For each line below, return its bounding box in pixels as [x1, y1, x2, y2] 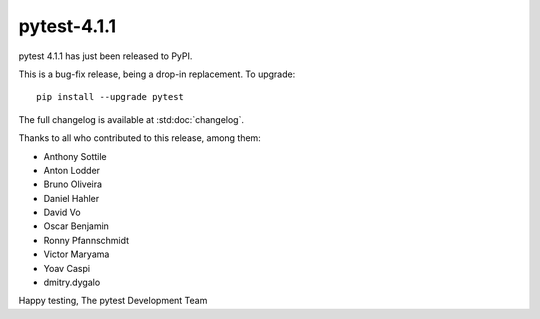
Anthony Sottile [43, 150, 107, 162]
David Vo [43, 206, 81, 219]
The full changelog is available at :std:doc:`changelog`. [18, 113, 245, 125]
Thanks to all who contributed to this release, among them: [18, 132, 262, 144]
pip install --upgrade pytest [36, 91, 185, 103]
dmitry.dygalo [43, 276, 101, 289]
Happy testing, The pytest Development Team [18, 295, 208, 307]
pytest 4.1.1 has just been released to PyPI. [18, 50, 193, 62]
